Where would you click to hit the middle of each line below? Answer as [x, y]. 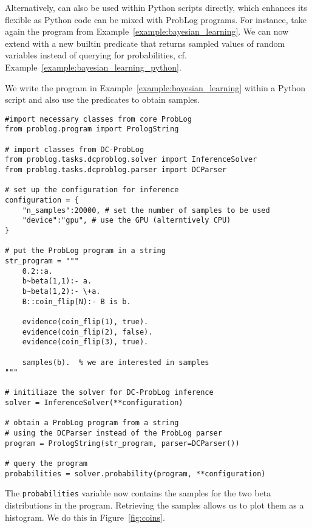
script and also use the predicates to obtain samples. [102, 99]
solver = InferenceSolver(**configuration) [94, 403]
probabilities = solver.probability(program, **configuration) [135, 474]
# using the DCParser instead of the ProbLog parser [114, 433]
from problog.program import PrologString [92, 129]
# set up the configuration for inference [92, 190]
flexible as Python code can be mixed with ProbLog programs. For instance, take [156, 19]
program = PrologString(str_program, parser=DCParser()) [122, 443]
